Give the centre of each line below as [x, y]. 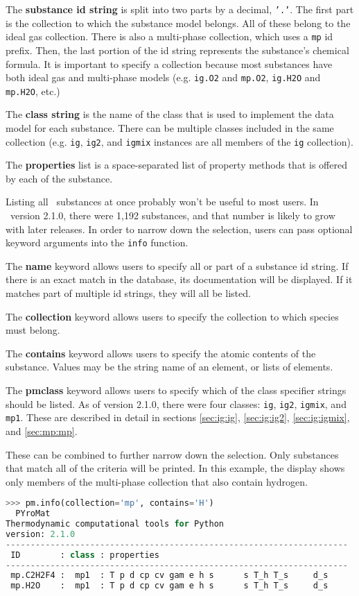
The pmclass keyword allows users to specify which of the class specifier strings [176, 390]
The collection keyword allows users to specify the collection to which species [172, 316]
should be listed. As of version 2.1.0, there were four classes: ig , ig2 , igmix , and [176, 403]
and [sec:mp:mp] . [42, 431]
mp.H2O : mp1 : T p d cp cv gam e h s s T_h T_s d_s [169, 586]
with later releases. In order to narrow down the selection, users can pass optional [179, 229]
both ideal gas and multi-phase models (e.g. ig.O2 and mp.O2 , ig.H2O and [163, 77]
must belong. [33, 330]
